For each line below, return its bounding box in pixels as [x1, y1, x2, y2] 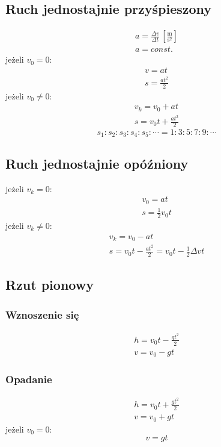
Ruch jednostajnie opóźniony [5, 154, 189, 172]
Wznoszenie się [5, 307, 79, 322]
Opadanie [5, 372, 52, 387]
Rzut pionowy [5, 275, 94, 294]
